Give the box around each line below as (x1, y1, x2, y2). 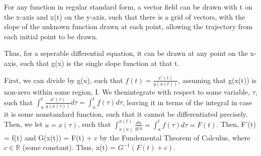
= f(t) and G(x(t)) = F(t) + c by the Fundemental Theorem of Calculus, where (4, 132, 250, 142)
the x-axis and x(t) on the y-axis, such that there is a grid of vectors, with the (4, 11, 245, 22)
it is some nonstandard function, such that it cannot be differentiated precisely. (4, 108, 248, 119)
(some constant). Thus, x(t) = (22, 142, 116, 152)
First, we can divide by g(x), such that (4, 74, 123, 85)
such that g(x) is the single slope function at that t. (20, 57, 180, 68)
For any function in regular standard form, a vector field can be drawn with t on (4, 2, 252, 12)
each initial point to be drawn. (4, 31, 98, 41)
